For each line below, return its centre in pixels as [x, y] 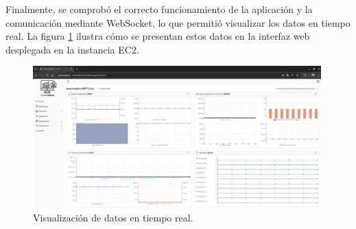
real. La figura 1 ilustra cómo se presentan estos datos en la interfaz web [158, 36]
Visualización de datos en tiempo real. [113, 217]
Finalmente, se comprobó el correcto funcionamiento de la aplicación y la [159, 9]
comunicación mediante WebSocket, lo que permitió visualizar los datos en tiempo [178, 22]
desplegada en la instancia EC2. [72, 49]
